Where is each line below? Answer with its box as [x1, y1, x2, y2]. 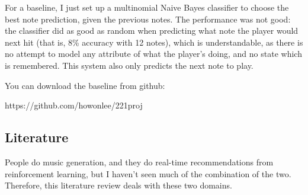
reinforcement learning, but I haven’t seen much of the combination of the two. [5, 167, 291, 180]
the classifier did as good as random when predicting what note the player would [5, 24, 299, 37]
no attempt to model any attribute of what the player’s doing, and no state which [5, 47, 302, 60]
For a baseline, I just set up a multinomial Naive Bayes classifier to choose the [5, 1, 289, 13]
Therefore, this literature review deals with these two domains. [5, 179, 232, 191]
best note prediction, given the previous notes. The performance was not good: [5, 12, 291, 25]
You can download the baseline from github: [5, 79, 165, 91]
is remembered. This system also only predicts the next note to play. [5, 59, 254, 71]
